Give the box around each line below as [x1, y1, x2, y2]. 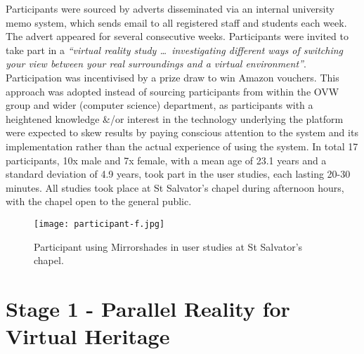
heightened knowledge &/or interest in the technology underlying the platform [6, 111, 344, 126]
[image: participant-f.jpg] [34, 218, 165, 229]
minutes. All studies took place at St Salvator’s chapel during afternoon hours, [6, 180, 344, 195]
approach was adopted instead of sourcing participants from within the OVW [6, 84, 339, 98]
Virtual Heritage [6, 322, 170, 350]
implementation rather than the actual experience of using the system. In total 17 [6, 138, 358, 153]
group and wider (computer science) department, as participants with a [6, 98, 313, 112]
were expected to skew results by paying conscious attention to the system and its [6, 125, 358, 140]
